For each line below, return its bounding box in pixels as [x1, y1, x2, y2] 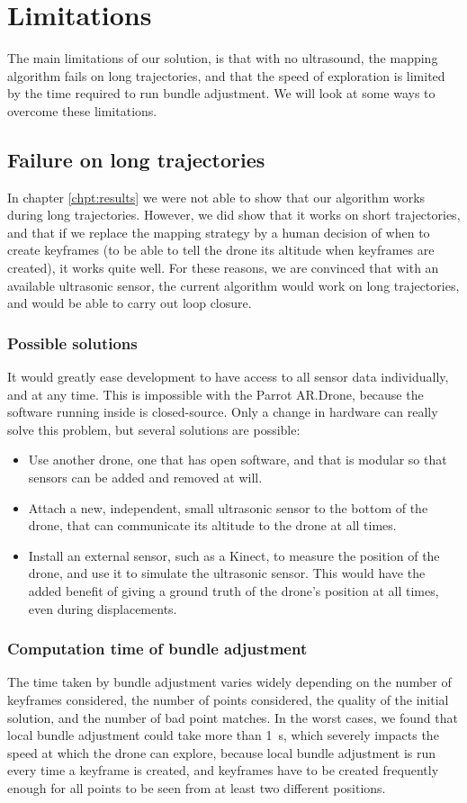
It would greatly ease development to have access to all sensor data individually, [7, 367, 449, 386]
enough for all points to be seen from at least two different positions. [7, 778, 386, 797]
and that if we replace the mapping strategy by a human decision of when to [7, 222, 430, 241]
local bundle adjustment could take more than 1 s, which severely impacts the [7, 726, 439, 744]
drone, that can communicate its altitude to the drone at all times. [28, 516, 397, 535]
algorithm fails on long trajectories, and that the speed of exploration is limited [7, 66, 445, 85]
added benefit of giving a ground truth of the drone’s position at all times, [28, 582, 439, 600]
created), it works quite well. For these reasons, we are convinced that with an [7, 258, 439, 277]
